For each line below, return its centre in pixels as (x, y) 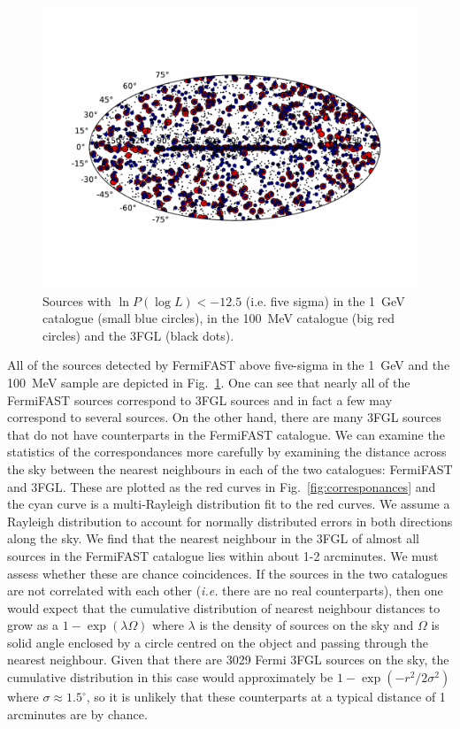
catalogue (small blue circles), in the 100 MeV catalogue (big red (219, 318)
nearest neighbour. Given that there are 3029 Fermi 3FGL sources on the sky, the (228, 660)
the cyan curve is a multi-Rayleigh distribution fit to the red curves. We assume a (229, 504)
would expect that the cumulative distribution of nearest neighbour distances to (224, 607)
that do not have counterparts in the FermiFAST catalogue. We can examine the (226, 434)
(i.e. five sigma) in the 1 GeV (325, 300)
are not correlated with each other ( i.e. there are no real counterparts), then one (225, 591)
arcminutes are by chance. (77, 714)
